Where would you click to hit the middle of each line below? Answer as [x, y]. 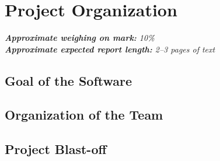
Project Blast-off [56, 149]
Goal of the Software [69, 80]
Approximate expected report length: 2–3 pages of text [110, 49]
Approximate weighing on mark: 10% [80, 38]
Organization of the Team [84, 115]
